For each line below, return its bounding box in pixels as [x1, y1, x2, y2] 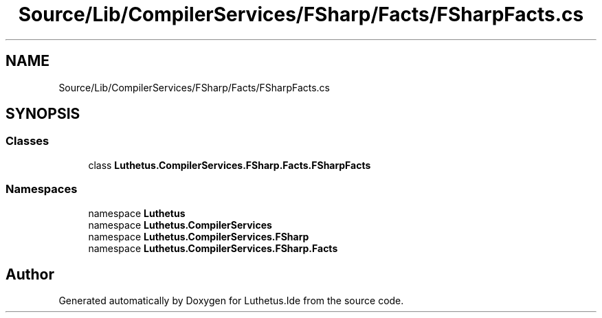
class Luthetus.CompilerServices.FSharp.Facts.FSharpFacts [88, 159, 371, 171]
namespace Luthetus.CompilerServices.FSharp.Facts [88, 242, 338, 254]
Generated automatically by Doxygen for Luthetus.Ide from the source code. [58, 295, 404, 307]
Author [5, 265, 54, 283]
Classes [5, 134, 49, 148]
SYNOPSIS [5, 105, 80, 123]
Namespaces [5, 182, 78, 196]
